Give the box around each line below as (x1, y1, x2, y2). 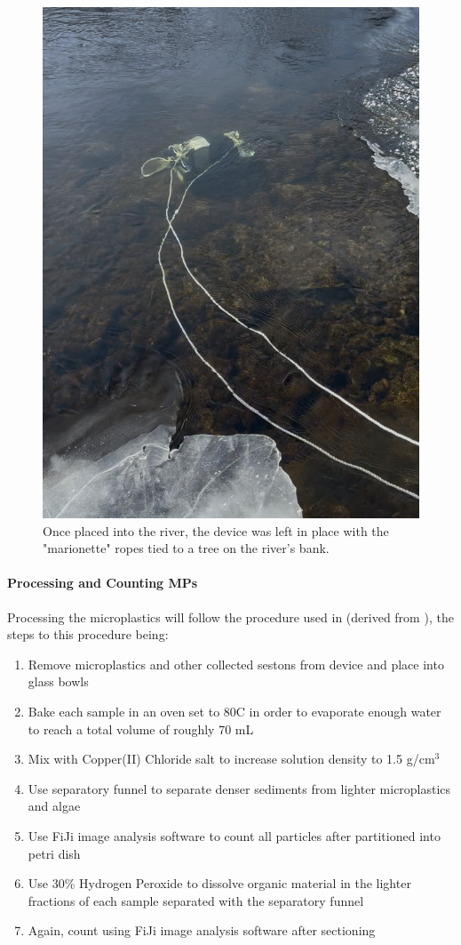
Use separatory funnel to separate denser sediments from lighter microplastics (28, 779, 451, 797)
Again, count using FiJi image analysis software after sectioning (28, 921, 376, 940)
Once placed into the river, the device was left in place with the (43, 521, 389, 540)
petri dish (28, 844, 81, 862)
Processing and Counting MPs (7, 573, 198, 592)
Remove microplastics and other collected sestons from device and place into (28, 654, 444, 673)
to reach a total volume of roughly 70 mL (28, 719, 254, 738)
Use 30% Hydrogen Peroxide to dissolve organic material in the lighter (28, 874, 411, 893)
